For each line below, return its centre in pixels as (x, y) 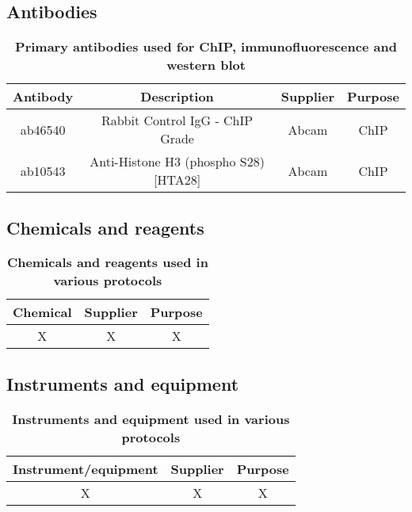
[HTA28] (177, 180)
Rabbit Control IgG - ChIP (177, 120)
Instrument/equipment (86, 468)
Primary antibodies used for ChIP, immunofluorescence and (206, 47)
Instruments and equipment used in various (151, 418)
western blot (206, 65)
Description (177, 97)
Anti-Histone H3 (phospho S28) (177, 162)
